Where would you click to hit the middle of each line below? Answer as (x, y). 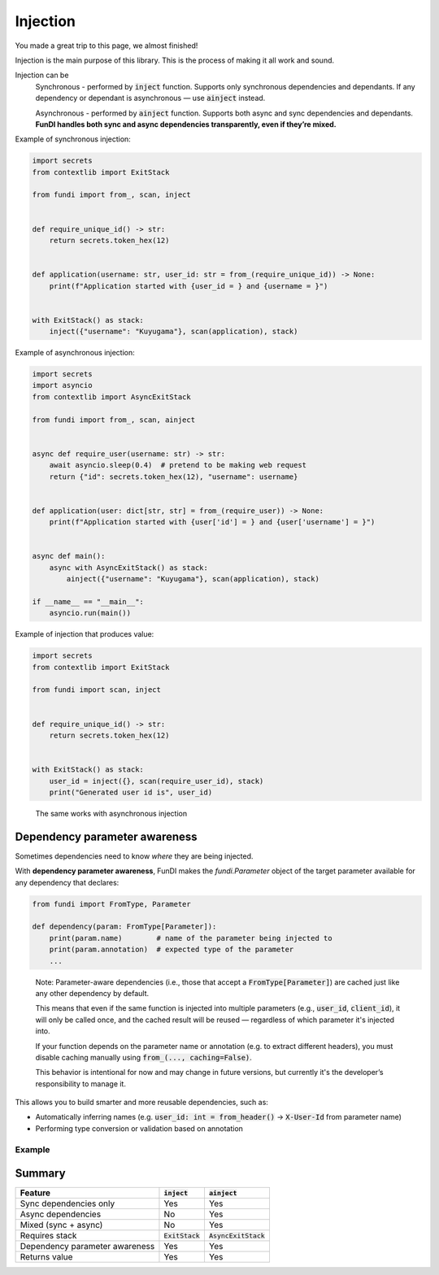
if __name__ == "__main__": (88, 601)
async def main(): (69, 556)
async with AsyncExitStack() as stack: (129, 568)
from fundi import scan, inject (97, 690)
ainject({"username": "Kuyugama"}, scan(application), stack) (193, 579)
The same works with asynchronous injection (111, 813)
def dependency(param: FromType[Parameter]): (124, 927)
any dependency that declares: (67, 882)
